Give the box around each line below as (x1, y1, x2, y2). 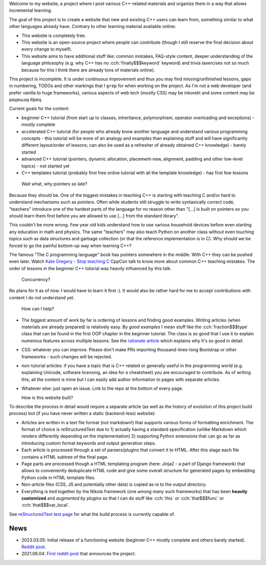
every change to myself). (21, 46, 72, 52)
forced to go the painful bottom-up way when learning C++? (9, 243, 132, 249)
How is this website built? (21, 394, 73, 401)
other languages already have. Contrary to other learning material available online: (9, 24, 176, 30)
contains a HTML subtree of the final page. (21, 454, 108, 460)
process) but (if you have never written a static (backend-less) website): (9, 410, 156, 416)
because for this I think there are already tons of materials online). (21, 67, 155, 73)
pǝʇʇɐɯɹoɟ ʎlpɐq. (9, 96, 43, 103)
